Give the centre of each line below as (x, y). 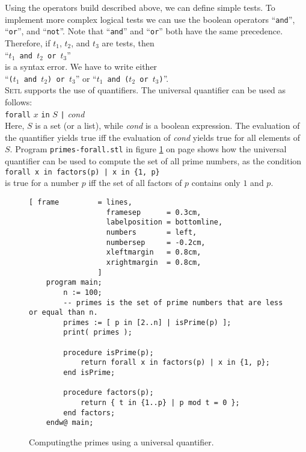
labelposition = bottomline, (164, 222)
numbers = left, (151, 232)
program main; (74, 283)
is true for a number (42, 183)
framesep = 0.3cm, (154, 212)
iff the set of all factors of (135, 183)
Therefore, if (28, 42)
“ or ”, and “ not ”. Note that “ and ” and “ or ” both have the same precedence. (144, 31)
